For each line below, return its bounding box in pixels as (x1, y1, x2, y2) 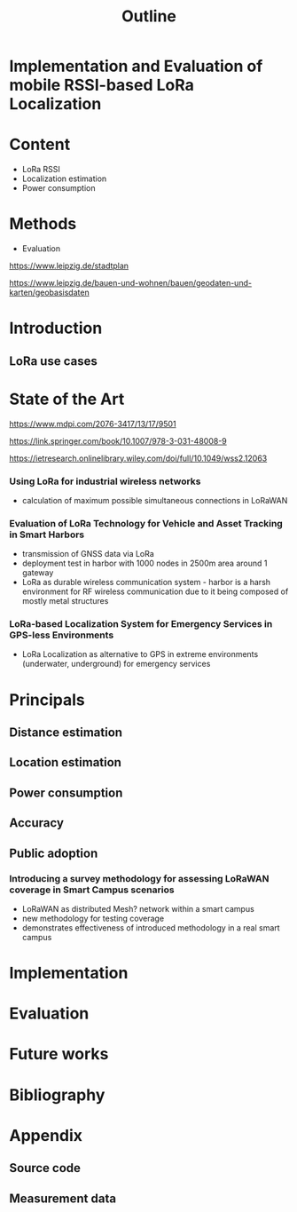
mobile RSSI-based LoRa (9, 75, 195, 95)
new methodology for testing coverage (21, 913, 165, 923)
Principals (9, 690, 86, 709)
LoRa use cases (9, 353, 98, 368)
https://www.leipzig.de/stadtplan (9, 260, 129, 272)
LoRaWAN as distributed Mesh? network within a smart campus (21, 903, 254, 914)
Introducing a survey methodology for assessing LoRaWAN (9, 872, 270, 884)
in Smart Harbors (9, 528, 85, 541)
